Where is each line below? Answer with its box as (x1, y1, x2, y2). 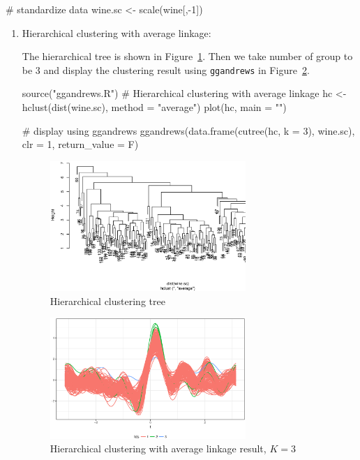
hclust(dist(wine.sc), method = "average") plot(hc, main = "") (22, 100, 287, 114)
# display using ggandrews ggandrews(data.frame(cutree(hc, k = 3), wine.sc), (22, 123, 355, 138)
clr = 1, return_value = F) (22, 137, 139, 151)
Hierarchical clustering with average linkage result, (50, 441, 267, 456)
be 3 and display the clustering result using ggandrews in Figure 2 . (22, 62, 310, 77)
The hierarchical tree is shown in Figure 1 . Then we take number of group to (22, 49, 353, 64)
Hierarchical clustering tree (50, 293, 165, 308)
